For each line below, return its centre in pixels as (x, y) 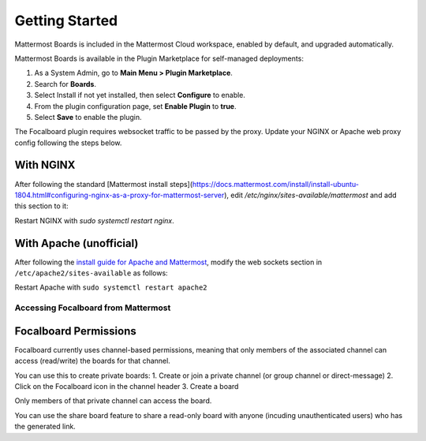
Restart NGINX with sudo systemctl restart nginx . (95, 220)
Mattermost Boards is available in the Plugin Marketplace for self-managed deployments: (159, 58)
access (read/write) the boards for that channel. (93, 361)
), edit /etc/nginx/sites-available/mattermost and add (310, 195)
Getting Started (66, 21)
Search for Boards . (65, 84)
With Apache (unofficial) (77, 243)
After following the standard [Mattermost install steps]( (104, 184)
